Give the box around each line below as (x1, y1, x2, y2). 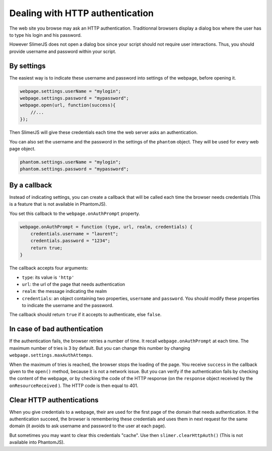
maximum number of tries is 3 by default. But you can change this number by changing (9, 345, 190, 351)
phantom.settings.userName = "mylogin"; (20, 159, 121, 165)
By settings (9, 61, 46, 70)
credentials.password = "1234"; (30, 238, 111, 244)
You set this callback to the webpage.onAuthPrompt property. (9, 210, 141, 216)
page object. (9, 145, 36, 152)
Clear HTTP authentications (9, 396, 99, 404)
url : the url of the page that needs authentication (22, 281, 125, 287)
